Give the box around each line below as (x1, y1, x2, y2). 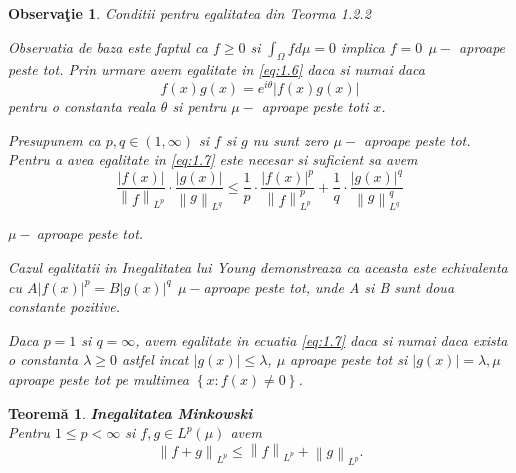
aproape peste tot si (290, 349, 408, 370)
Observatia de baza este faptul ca (8, 36, 208, 57)
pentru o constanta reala (8, 96, 156, 117)
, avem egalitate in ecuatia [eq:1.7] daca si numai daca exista (135, 329, 508, 350)
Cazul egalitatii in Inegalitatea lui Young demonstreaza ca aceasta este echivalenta (8, 257, 508, 278)
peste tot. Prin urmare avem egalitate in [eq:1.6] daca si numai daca (8, 59, 425, 80)
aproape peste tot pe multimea (8, 369, 189, 390)
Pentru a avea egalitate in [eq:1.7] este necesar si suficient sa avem (8, 149, 418, 170)
